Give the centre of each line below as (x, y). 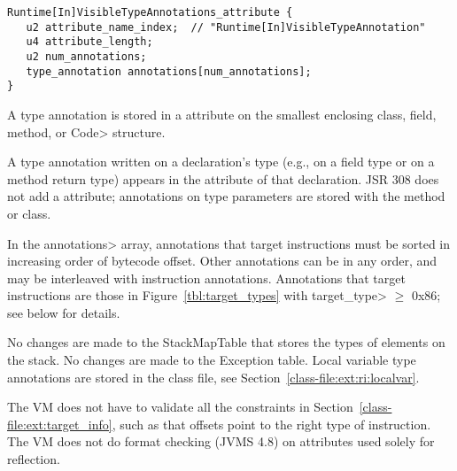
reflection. (34, 459)
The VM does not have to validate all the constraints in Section (180, 407)
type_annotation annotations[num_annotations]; (169, 71)
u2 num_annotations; (86, 56)
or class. (29, 213)
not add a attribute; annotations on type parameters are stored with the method (226, 196)
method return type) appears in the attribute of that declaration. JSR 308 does (223, 178)
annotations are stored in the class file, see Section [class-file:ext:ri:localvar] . (213, 377)
